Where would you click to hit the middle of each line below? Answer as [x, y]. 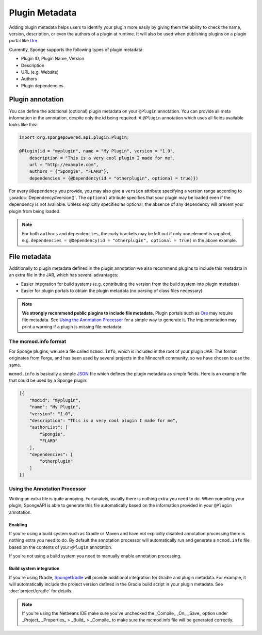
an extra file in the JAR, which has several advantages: [64, 275]
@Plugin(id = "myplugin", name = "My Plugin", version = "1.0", [97, 151]
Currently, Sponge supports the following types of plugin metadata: [76, 49]
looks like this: [23, 125]
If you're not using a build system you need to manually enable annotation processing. [95, 556]
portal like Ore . [24, 41]
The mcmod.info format [38, 342]
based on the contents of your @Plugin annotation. [61, 547]
